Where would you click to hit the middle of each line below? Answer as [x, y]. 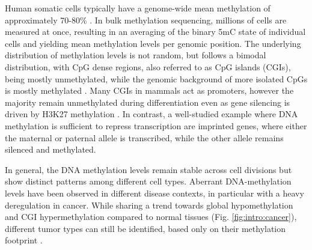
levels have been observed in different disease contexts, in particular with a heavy [154, 193]
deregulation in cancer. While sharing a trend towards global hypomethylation [149, 205]
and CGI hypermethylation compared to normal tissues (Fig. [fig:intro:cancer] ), [151, 217]
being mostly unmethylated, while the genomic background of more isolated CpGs [156, 78]
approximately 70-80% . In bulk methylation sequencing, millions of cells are [146, 20]
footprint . [24, 240]
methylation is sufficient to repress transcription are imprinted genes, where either [156, 125]
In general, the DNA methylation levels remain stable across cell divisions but [148, 169]
